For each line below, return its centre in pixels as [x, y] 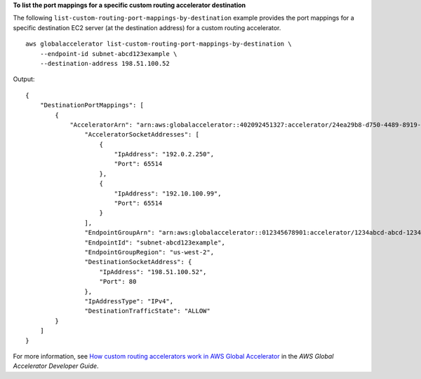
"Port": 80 [118, 282]
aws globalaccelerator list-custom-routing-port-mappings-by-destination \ [159, 44]
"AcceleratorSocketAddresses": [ [142, 135]
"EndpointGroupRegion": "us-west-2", [149, 252]
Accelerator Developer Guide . [56, 366]
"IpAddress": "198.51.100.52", [153, 272]
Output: [24, 79]
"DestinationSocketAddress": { [138, 262]
